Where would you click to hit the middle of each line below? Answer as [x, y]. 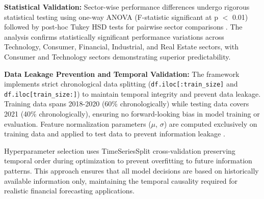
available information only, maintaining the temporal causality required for [121, 180]
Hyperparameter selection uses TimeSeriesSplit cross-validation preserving [120, 150]
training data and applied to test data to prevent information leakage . [115, 134]
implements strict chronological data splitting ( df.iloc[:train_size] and [121, 84]
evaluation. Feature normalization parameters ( [78, 123]
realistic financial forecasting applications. [69, 191]
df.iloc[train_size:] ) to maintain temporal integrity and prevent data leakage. [133, 93]
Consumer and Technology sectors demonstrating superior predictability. [117, 56]
